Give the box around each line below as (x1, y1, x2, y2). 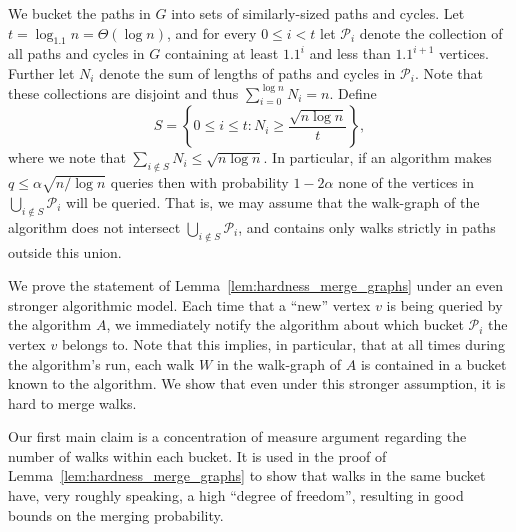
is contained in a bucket (360, 353, 507, 374)
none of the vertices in (338, 172, 474, 193)
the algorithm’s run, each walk (8, 353, 195, 374)
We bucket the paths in (8, 3, 151, 23)
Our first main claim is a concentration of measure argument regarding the (8, 426, 467, 447)
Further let (8, 62, 75, 83)
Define (338, 82, 377, 103)
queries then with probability (110, 172, 289, 193)
